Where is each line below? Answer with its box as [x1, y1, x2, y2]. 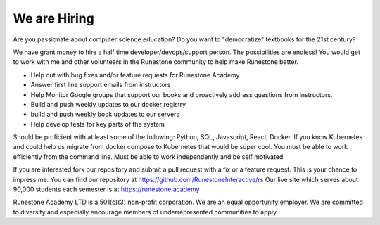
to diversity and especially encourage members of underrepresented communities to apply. [13, 207, 279, 216]
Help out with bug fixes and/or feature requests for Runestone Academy [30, 70, 240, 79]
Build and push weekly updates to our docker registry [30, 100, 186, 108]
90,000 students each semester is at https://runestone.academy [13, 185, 200, 193]
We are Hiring [13, 11, 94, 26]
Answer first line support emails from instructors [30, 81, 171, 89]
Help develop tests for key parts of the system [30, 120, 165, 128]
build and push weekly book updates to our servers [30, 110, 180, 119]
